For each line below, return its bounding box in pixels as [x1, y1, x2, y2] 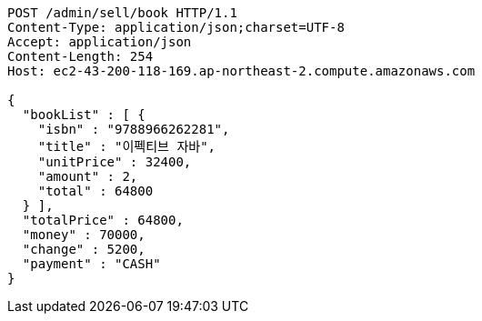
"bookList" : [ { [22, 107, 146, 122]
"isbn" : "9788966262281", [37, 122, 230, 136]
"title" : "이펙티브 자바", [37, 139, 216, 154]
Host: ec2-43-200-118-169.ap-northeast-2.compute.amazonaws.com [7, 64, 476, 78]
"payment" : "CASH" [22, 256, 161, 271]
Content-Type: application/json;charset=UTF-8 [7, 20, 345, 35]
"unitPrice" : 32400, [37, 155, 192, 169]
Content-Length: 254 [7, 49, 154, 64]
